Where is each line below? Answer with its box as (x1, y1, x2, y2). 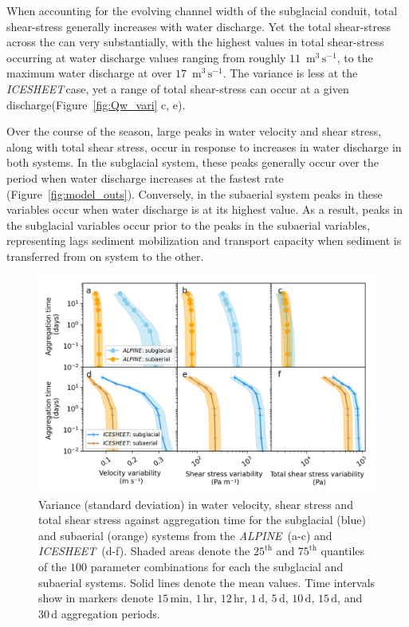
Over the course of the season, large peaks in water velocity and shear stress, (6, 123, 382, 140)
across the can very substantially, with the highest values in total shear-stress (6, 34, 384, 50)
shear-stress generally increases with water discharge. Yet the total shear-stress (6, 18, 391, 34)
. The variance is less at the (222, 65, 358, 81)
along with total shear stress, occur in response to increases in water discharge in (6, 138, 402, 155)
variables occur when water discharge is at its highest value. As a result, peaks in (6, 201, 403, 218)
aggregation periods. (61, 605, 160, 621)
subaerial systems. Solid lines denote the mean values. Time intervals (38, 574, 376, 590)
